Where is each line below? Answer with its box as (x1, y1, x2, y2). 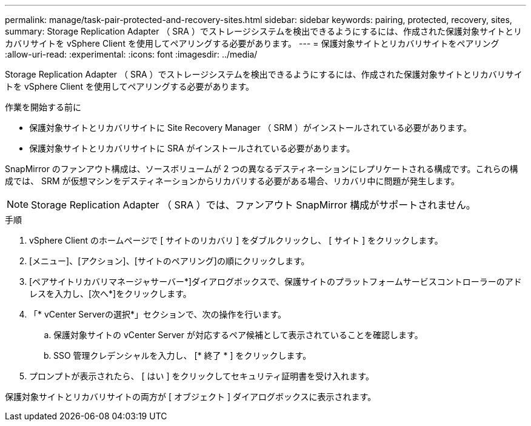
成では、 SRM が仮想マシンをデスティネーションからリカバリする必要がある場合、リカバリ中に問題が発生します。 (5, 176, 459, 186)
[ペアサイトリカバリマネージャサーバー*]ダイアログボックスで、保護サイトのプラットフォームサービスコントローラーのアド (29, 276, 522, 287)
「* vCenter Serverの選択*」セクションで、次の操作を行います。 (29, 309, 287, 319)
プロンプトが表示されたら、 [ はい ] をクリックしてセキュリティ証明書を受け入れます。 (29, 371, 374, 381)
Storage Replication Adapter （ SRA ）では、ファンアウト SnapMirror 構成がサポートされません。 (31, 199, 476, 211)
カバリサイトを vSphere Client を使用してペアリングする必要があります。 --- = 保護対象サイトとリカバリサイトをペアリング (5, 38, 499, 48)
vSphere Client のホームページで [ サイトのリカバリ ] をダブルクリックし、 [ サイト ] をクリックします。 (29, 235, 443, 245)
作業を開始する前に (5, 102, 81, 112)
